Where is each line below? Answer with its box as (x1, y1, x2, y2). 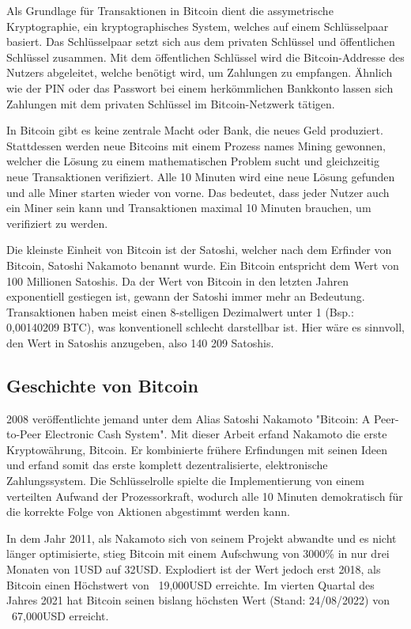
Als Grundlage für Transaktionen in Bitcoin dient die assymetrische (6, 2, 334, 18)
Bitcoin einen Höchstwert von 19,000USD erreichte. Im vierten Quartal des (6, 576, 375, 593)
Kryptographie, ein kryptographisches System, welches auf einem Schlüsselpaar (6, 17, 389, 34)
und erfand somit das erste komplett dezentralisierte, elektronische (6, 457, 328, 473)
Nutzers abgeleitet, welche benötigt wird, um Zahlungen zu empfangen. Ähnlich (6, 64, 393, 81)
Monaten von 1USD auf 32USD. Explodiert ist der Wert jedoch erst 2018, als (6, 561, 381, 578)
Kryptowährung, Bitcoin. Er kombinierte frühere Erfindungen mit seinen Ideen (6, 441, 388, 457)
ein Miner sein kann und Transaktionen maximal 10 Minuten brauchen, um (6, 199, 371, 216)
